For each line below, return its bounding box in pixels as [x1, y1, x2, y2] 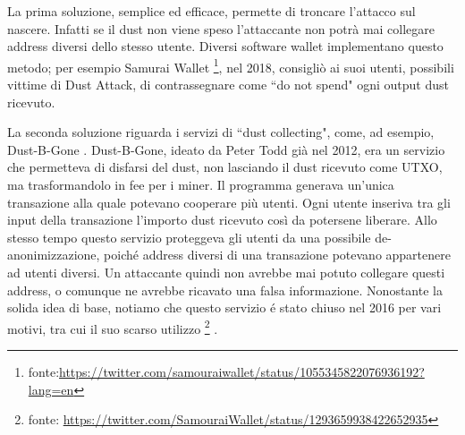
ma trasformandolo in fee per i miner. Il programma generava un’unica [7, 175, 394, 193]
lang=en [28, 380, 74, 398]
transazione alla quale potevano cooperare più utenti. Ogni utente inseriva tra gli [7, 192, 451, 211]
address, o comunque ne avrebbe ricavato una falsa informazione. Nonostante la [7, 280, 443, 299]
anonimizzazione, [7, 245, 100, 264]
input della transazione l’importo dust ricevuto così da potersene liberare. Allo [7, 210, 437, 229]
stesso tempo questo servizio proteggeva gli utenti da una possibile [7, 227, 371, 246]
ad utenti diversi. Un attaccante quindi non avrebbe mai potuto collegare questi [7, 262, 445, 281]
